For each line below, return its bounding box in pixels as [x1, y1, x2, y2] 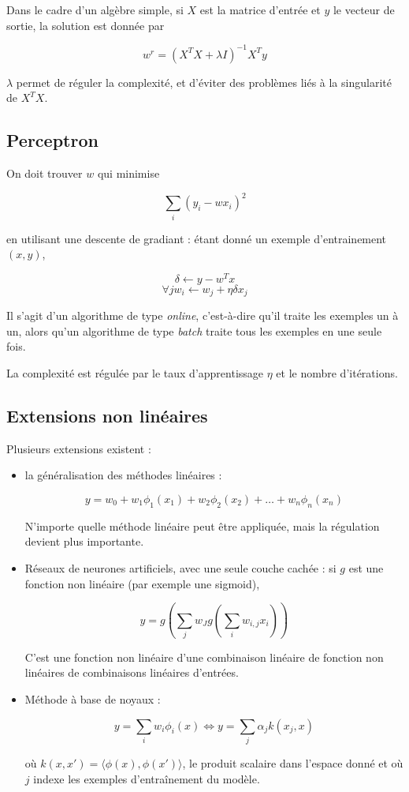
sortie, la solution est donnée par [6, 17, 165, 33]
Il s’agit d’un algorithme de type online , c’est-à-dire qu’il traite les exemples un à [6, 307, 399, 324]
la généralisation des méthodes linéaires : [24, 467, 222, 483]
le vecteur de [333, 2, 395, 17]
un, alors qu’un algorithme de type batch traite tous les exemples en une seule [6, 322, 382, 339]
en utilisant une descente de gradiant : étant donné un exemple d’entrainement [6, 230, 387, 246]
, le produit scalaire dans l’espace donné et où [182, 754, 403, 771]
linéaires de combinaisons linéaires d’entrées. [24, 664, 239, 681]
